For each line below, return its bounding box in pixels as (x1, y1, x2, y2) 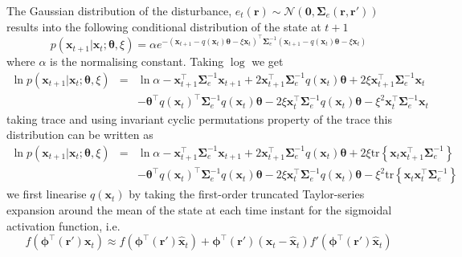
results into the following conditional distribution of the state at (6, 18, 321, 35)
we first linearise (6, 186, 87, 202)
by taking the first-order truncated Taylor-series (129, 186, 365, 202)
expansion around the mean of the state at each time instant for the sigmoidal (6, 201, 392, 218)
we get (251, 53, 284, 70)
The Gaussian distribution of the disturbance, (6, 2, 232, 18)
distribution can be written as (6, 126, 153, 143)
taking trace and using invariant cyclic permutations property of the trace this (6, 110, 392, 127)
